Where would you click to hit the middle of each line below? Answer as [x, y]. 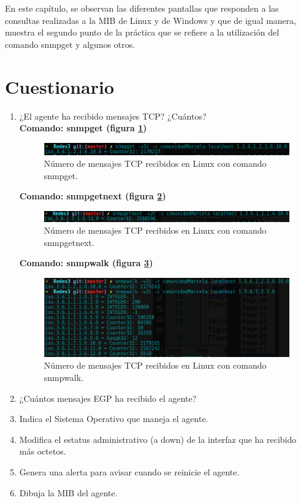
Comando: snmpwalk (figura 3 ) [86, 263]
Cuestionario [60, 86]
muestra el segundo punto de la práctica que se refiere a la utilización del [142, 32]
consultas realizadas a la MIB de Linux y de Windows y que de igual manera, [151, 20]
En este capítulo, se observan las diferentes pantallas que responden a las [142, 8]
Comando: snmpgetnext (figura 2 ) [93, 196]
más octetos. [43, 451]
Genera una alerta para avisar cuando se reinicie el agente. [129, 471]
